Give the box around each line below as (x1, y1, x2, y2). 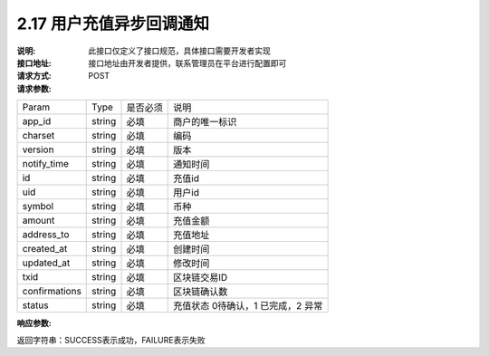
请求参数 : (16, 82, 52, 94)
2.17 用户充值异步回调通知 (16, 14, 210, 34)
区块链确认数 (173, 285, 228, 298)
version (22, 143, 54, 156)
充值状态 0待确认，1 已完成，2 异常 (173, 300, 323, 313)
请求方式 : (16, 71, 52, 82)
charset (22, 130, 55, 142)
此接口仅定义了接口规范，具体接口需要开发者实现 (88, 45, 271, 56)
